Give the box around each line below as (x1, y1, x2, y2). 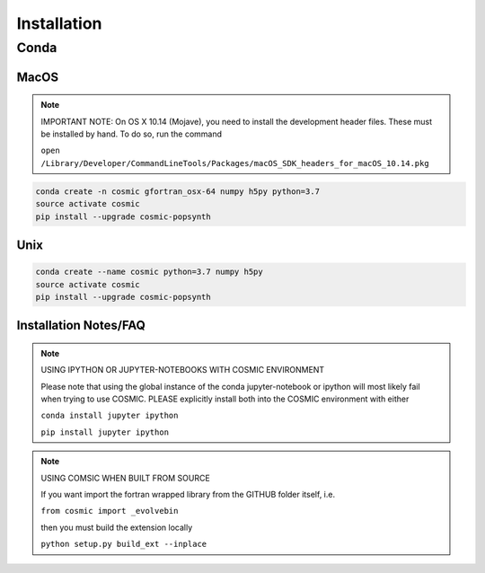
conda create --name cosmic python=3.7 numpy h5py (35, 267, 264, 278)
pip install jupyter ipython (40, 427, 170, 437)
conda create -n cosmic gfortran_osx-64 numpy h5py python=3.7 (35, 186, 321, 197)
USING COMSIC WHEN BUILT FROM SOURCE (40, 472, 210, 483)
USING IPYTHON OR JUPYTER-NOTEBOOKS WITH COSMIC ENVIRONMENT (40, 365, 325, 375)
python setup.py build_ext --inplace (40, 539, 207, 550)
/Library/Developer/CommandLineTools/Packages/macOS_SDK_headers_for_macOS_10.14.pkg (40, 158, 430, 168)
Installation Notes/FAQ (16, 318, 145, 333)
